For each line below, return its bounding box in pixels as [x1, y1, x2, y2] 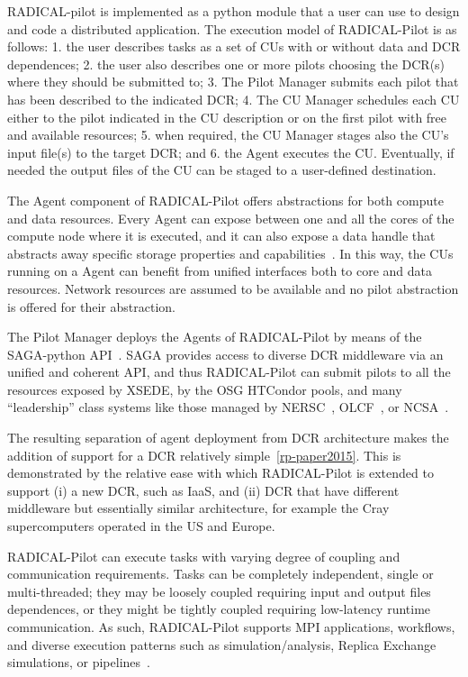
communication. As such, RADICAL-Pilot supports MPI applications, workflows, [7, 618, 455, 636]
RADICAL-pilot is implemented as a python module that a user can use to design [7, 2, 460, 20]
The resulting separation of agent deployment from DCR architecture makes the [7, 428, 449, 447]
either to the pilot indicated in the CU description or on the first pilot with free [7, 107, 447, 126]
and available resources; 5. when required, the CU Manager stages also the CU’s [7, 125, 449, 144]
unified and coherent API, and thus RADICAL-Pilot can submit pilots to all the [7, 362, 451, 381]
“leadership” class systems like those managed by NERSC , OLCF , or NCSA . [7, 398, 449, 416]
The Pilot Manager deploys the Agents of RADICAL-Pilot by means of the [7, 327, 422, 346]
